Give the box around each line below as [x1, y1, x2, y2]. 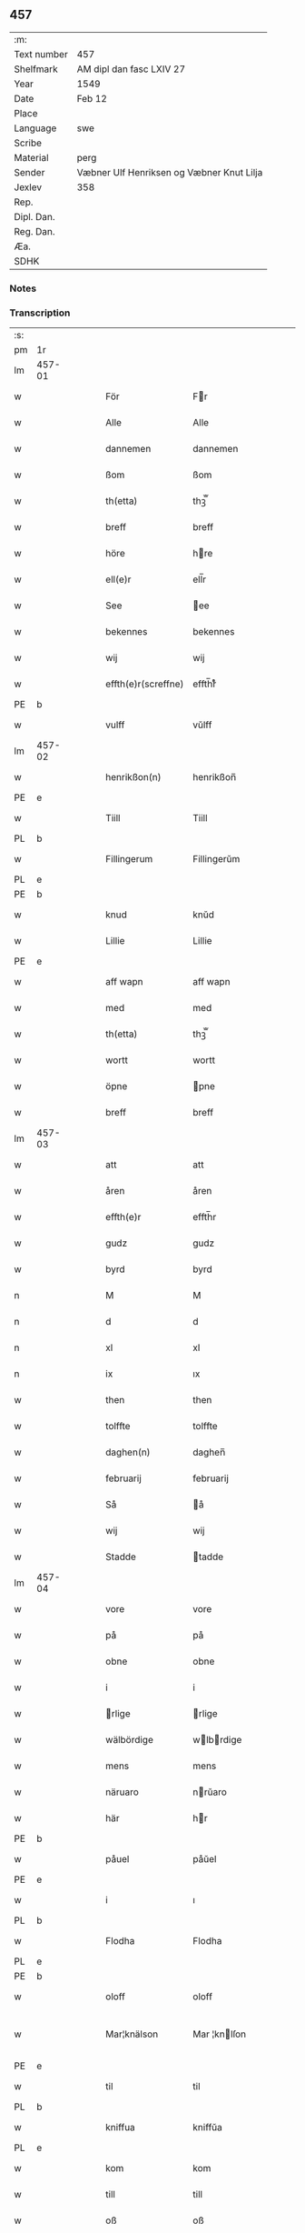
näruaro [105, 1786, 139, 1798]
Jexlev [14, 181, 43, 194]
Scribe [14, 136, 43, 149]
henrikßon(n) [105, 771, 162, 784]
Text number [14, 47, 68, 60]
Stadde [105, 1550, 136, 1563]
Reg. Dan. [14, 225, 56, 237]
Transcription [9, 306, 71, 319]
